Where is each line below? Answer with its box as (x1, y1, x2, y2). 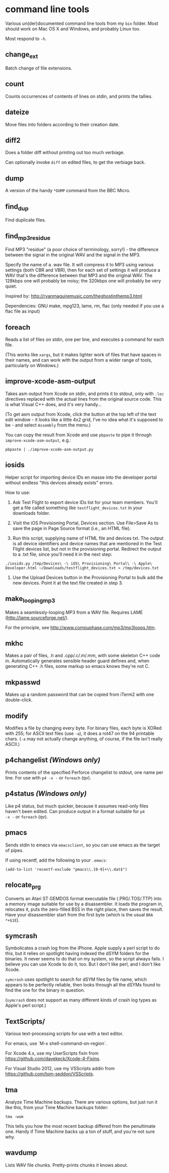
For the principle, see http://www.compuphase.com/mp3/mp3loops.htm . (5, 624, 156, 630)
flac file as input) (5, 308, 40, 314)
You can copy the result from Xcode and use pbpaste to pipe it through (5, 432, 152, 438)
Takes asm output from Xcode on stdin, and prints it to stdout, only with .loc (5, 390, 164, 397)
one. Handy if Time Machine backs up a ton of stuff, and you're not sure (5, 1128, 155, 1134)
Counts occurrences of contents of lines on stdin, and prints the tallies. (5, 93, 153, 99)
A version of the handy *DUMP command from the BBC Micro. (5, 188, 131, 194)
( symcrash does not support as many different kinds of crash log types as (5, 997, 157, 1003)
